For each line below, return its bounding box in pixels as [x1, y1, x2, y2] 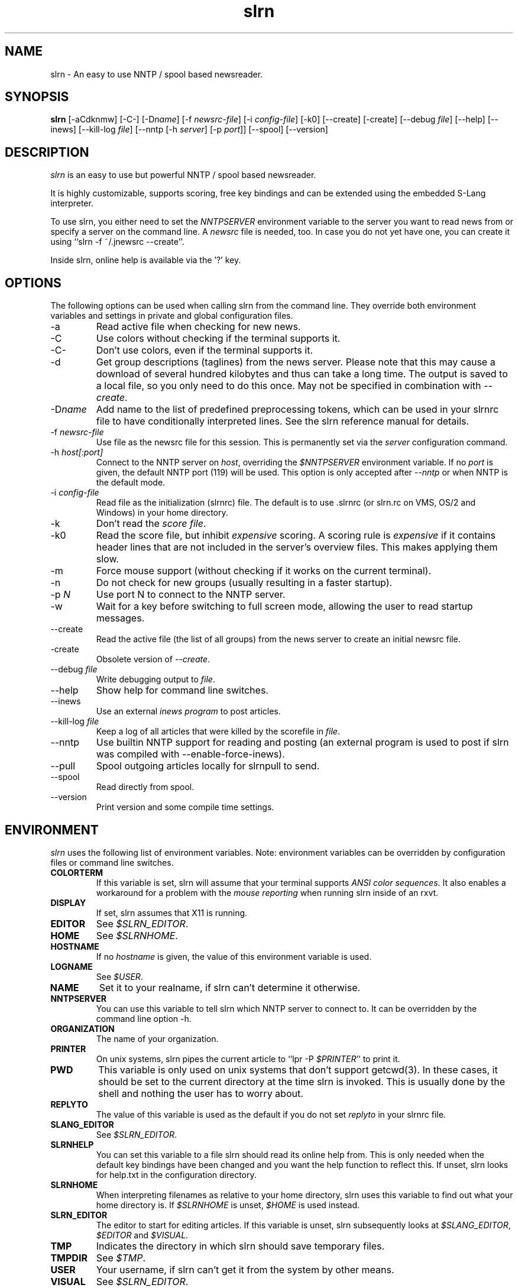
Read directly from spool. [96, 782, 195, 792]
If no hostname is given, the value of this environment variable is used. [96, 951, 372, 962]
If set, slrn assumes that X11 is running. [96, 907, 248, 918]
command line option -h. [96, 1013, 192, 1024]
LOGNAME [50, 961, 93, 972]
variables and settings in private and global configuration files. [50, 310, 293, 321]
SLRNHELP [50, 1139, 94, 1150]
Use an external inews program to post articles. [96, 706, 281, 717]
